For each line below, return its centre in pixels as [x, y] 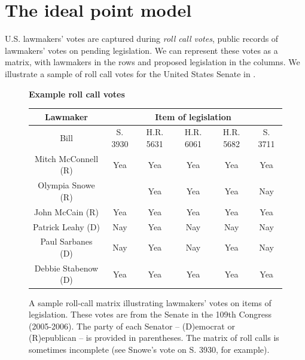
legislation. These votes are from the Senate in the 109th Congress [150, 314]
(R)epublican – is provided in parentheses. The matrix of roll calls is [154, 338]
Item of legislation [193, 116]
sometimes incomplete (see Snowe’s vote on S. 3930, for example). [149, 349]
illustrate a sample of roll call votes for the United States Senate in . [130, 73]
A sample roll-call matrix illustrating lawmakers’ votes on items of [150, 302]
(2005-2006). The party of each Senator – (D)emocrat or [132, 326]
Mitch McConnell [66, 158]
